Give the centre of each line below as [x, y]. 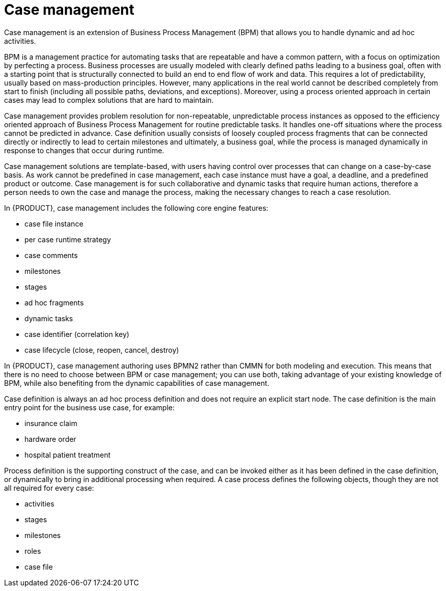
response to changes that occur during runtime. [84, 150]
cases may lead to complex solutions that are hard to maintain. [109, 100]
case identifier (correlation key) [77, 334]
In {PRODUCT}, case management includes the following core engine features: [136, 208]
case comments [51, 255]
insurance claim [51, 423]
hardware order [50, 439]
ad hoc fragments [54, 302]
